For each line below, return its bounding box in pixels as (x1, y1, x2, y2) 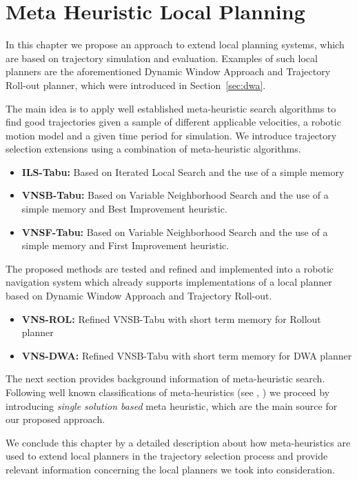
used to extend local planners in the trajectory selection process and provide (6, 449, 328, 463)
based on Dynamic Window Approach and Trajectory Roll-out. (6, 288, 272, 303)
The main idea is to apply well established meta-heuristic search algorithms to (6, 101, 336, 115)
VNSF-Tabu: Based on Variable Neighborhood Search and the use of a (21, 224, 328, 239)
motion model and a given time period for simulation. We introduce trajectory (6, 128, 337, 142)
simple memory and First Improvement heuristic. (21, 238, 229, 253)
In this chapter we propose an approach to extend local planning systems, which (6, 37, 345, 52)
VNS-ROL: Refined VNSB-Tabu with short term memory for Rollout (21, 311, 321, 326)
